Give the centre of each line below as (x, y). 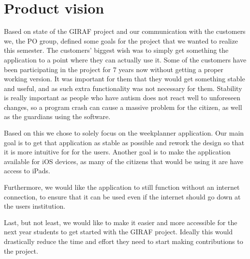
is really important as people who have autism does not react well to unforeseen (122, 98)
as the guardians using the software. (57, 116)
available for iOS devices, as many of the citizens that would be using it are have (124, 161)
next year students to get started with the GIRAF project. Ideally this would (118, 232)
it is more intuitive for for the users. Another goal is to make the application (117, 152)
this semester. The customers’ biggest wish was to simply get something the (116, 50)
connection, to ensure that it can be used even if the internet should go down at (122, 196)
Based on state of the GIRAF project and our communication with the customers (125, 31)
